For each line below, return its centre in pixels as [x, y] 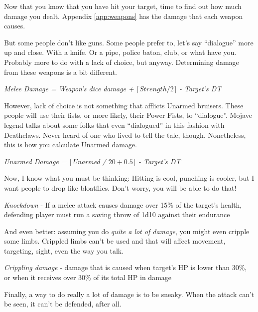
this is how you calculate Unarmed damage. [70, 145]
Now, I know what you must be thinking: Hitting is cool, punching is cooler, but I [129, 178]
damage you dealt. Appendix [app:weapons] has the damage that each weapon [124, 16]
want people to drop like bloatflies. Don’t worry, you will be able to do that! [120, 187]
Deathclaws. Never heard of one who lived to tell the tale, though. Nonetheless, [125, 135]
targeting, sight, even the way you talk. [64, 250]
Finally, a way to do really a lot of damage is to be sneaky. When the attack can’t [129, 294]
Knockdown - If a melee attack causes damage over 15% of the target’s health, [123, 204]
